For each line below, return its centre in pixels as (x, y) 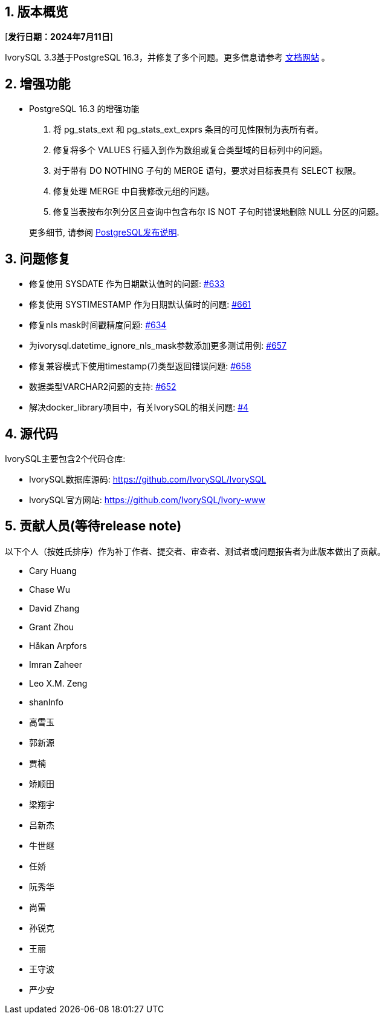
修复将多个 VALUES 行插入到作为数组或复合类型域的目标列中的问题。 (190, 150)
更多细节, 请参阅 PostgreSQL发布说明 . (104, 232)
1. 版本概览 (37, 12)
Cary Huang (53, 570)
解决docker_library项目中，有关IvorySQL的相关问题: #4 (139, 407)
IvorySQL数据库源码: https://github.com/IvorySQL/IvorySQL (148, 479)
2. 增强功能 (38, 84)
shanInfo (46, 702)
